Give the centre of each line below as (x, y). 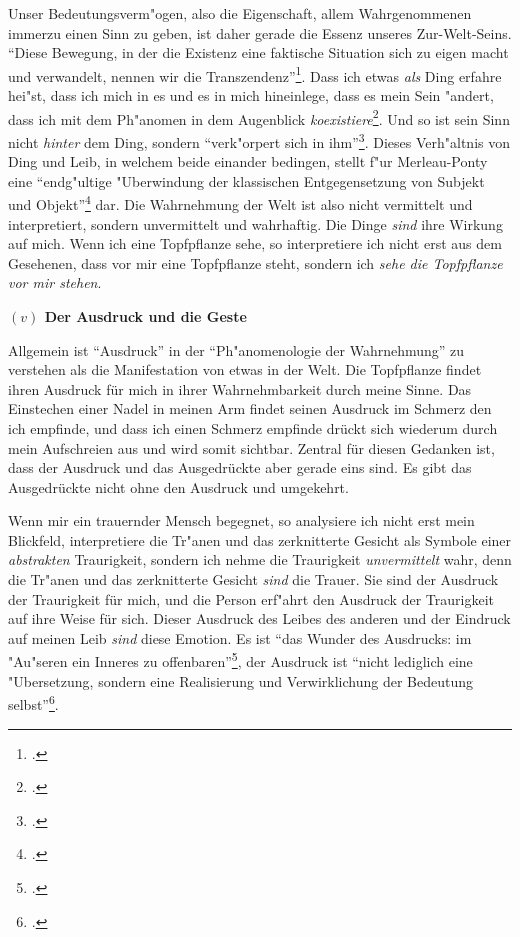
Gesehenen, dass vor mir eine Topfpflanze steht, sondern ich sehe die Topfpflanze (255, 262)
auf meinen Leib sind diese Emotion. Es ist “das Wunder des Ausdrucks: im (240, 637)
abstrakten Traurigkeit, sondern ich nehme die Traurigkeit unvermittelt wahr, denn (260, 559)
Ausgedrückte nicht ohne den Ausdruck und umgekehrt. (178, 486)
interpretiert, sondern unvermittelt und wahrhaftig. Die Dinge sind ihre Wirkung (255, 223)
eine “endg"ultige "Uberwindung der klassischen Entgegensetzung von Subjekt (246, 180)
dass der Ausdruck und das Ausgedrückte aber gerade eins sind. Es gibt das (240, 467)
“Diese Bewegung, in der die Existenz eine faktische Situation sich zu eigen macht (258, 52)
